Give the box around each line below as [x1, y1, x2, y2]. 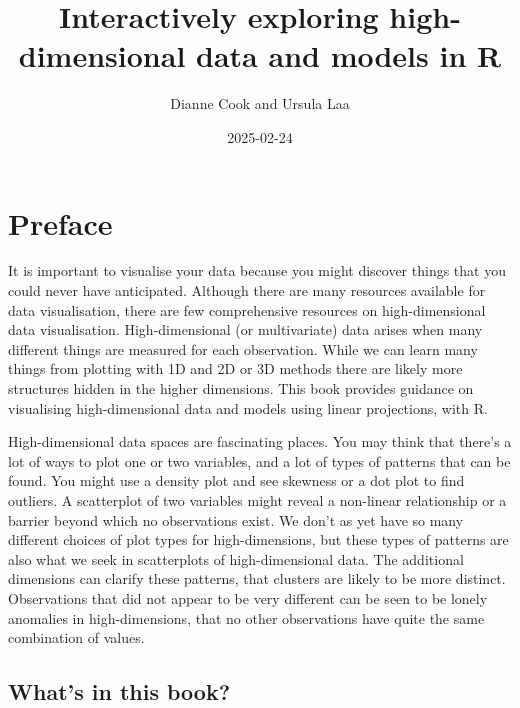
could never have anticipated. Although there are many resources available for [8, 280, 486, 301]
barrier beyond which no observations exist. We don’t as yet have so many [8, 509, 464, 530]
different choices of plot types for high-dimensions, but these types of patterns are [8, 529, 509, 550]
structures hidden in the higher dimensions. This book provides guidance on [8, 378, 474, 398]
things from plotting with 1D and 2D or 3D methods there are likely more [8, 358, 463, 379]
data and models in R [196, 35, 502, 76]
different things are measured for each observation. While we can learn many [8, 338, 478, 359]
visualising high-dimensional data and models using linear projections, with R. [8, 397, 488, 418]
